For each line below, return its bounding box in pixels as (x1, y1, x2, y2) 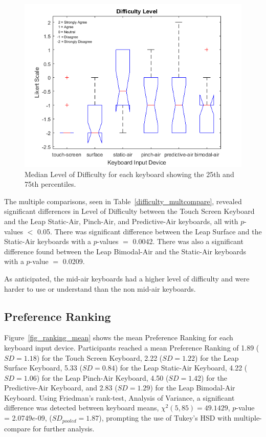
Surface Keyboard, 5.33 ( (4, 362, 82, 373)
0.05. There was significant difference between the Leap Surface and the (37, 226, 262, 236)
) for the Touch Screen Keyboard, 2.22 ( (36, 352, 163, 363)
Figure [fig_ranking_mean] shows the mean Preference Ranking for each (4, 332, 233, 343)
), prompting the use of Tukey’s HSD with (99, 412, 232, 423)
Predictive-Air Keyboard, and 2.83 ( (4, 382, 118, 393)
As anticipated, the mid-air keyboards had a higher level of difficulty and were (4, 273, 250, 283)
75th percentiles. (25, 179, 76, 189)
